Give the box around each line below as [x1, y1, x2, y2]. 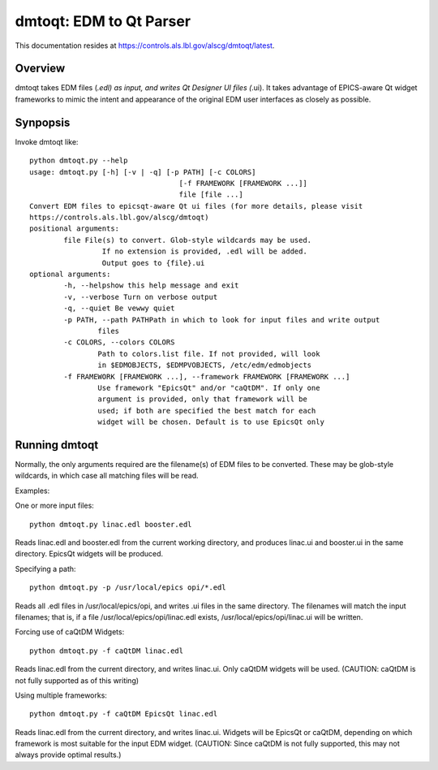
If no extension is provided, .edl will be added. [101, 247, 307, 256]
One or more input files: [15, 500, 95, 511]
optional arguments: [29, 270, 111, 279]
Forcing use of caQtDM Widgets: [15, 627, 125, 637]
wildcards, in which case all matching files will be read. [15, 471, 199, 481]
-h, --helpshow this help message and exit [63, 281, 239, 290]
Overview [15, 62, 66, 76]
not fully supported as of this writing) [15, 675, 140, 686]
